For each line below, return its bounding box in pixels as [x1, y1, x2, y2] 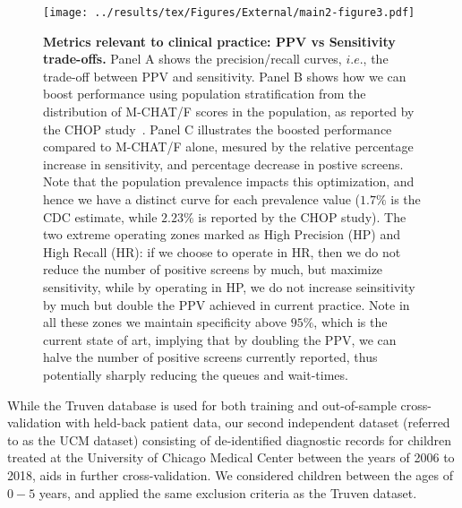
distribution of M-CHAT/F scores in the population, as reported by [43, 102, 415, 121]
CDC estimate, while [43, 207, 158, 226]
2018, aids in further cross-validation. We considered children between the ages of [7, 465, 453, 484]
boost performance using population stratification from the [43, 84, 366, 103]
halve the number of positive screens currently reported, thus [43, 348, 378, 366]
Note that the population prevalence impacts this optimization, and [43, 172, 415, 191]
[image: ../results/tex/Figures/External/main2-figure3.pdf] [43, 6, 415, 19]
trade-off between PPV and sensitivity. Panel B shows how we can [43, 66, 406, 85]
